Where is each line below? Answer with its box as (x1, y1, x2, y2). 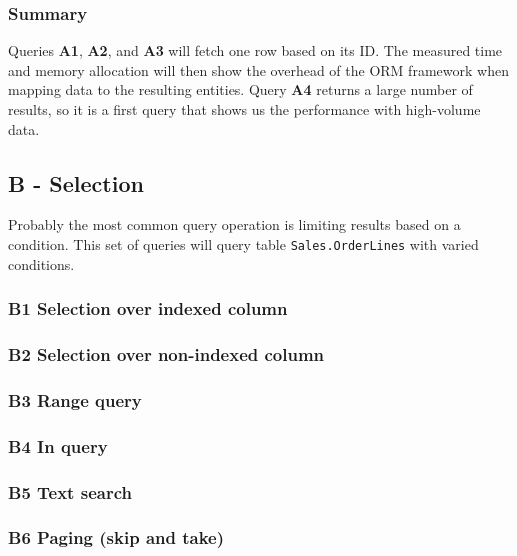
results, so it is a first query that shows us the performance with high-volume (8, 99, 481, 119)
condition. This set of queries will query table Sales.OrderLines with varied (8, 233, 479, 254)
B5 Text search (8, 479, 132, 504)
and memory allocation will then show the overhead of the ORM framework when (8, 59, 509, 80)
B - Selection (8, 167, 144, 198)
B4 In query (8, 433, 108, 458)
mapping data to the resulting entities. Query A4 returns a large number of (8, 79, 473, 100)
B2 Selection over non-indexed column (8, 342, 325, 366)
